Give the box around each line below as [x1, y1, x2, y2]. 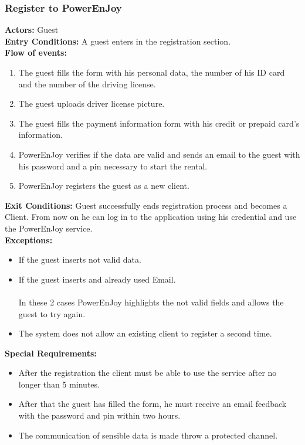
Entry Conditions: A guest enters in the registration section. [5, 35, 231, 47]
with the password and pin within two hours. [18, 409, 181, 422]
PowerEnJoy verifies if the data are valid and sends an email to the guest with [18, 148, 300, 160]
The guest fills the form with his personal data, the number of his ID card [18, 66, 285, 78]
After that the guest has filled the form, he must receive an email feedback [18, 398, 287, 410]
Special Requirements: [5, 347, 97, 359]
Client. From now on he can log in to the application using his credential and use [5, 210, 297, 223]
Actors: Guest [5, 23, 59, 36]
